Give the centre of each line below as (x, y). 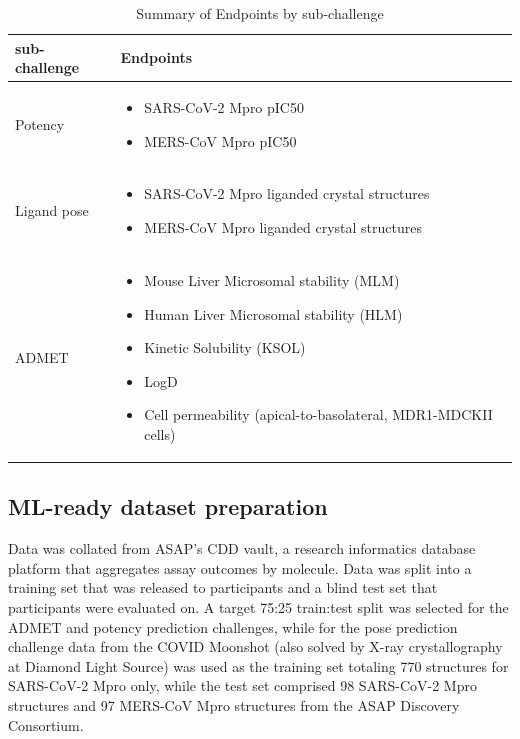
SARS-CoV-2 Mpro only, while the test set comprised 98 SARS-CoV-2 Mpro (242, 685)
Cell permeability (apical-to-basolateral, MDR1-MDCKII (318, 414)
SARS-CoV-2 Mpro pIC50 (224, 107)
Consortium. (46, 724)
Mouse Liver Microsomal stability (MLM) (272, 279)
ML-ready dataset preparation (168, 506)
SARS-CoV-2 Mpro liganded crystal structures (287, 193)
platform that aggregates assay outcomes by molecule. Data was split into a (240, 567)
